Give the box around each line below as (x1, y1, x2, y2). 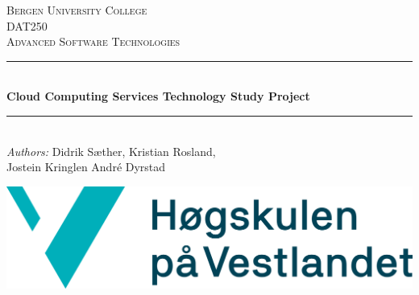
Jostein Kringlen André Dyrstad (6, 158, 166, 175)
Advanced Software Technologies (6, 33, 180, 50)
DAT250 (6, 17, 48, 34)
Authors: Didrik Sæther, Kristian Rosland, (6, 142, 216, 159)
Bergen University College (6, 2, 147, 18)
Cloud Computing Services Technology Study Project (6, 88, 310, 104)
